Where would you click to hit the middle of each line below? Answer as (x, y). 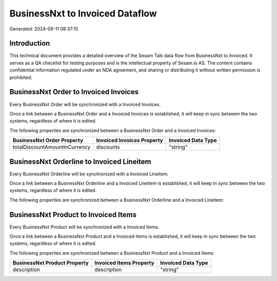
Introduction (30, 43)
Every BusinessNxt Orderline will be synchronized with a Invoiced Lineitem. (89, 174)
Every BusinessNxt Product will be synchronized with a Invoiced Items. (84, 227)
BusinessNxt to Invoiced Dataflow (83, 13)
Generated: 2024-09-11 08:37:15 (44, 29)
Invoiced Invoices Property (130, 140)
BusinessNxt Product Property (51, 263)
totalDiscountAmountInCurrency (52, 147)
